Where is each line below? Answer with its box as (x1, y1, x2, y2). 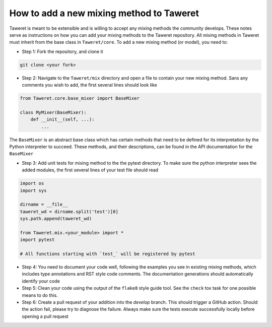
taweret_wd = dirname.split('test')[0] (20, 209, 118, 214)
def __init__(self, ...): (30, 116, 95, 122)
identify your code (22, 278, 60, 284)
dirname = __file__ (20, 202, 68, 208)
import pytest (20, 237, 55, 243)
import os (20, 180, 44, 186)
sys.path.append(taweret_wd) (20, 216, 92, 222)
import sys (20, 187, 47, 193)
